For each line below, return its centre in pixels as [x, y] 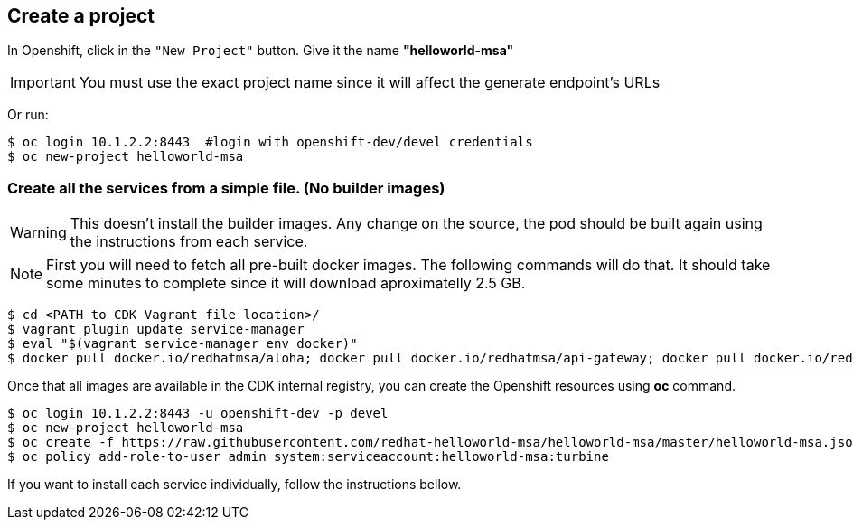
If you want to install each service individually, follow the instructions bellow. [234, 485]
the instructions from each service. [189, 242]
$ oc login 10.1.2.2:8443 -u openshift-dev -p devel [198, 414]
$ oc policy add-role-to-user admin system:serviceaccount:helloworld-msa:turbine [308, 457]
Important [43, 83]
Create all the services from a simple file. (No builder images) [226, 188]
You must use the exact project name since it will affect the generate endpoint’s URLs [370, 83]
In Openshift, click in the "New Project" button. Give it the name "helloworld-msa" [261, 51]
